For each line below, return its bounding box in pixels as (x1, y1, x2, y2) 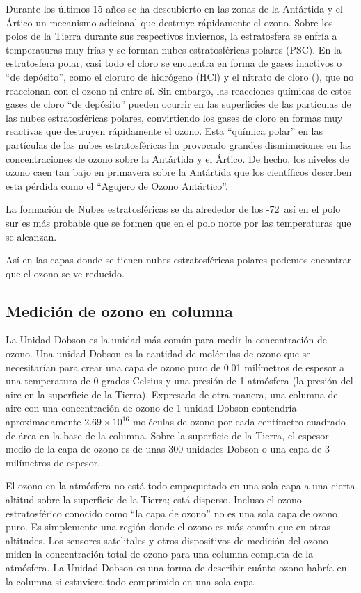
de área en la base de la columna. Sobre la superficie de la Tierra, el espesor (6, 428, 329, 442)
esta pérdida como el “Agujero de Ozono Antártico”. (6, 178, 228, 193)
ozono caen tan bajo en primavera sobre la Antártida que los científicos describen (6, 165, 352, 179)
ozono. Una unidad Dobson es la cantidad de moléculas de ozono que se (6, 346, 311, 361)
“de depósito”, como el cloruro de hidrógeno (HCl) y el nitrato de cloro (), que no (6, 69, 354, 83)
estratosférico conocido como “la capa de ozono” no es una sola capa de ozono (6, 505, 338, 520)
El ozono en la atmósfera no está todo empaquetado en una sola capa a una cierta (6, 478, 355, 493)
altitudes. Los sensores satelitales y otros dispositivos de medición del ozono (6, 533, 328, 547)
